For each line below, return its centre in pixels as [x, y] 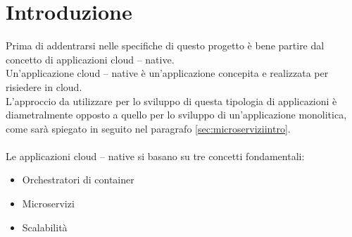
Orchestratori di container [78, 180]
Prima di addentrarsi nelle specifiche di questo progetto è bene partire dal [165, 45]
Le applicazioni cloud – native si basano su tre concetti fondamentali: [155, 156]
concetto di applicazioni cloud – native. [90, 59]
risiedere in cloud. [44, 86]
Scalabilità [45, 227]
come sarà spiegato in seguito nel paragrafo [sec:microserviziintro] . [148, 128]
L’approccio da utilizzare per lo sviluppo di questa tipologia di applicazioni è [171, 101]
